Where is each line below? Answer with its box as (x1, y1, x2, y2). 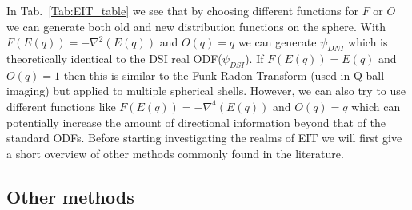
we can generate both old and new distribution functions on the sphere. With (6, 18, 386, 34)
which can (351, 97, 401, 114)
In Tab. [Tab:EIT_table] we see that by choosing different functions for (6, 2, 358, 18)
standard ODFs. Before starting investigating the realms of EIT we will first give (6, 129, 402, 146)
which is (348, 34, 388, 50)
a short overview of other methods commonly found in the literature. (6, 145, 344, 161)
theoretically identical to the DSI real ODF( (6, 50, 222, 66)
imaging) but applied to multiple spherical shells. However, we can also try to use (6, 82, 406, 99)
